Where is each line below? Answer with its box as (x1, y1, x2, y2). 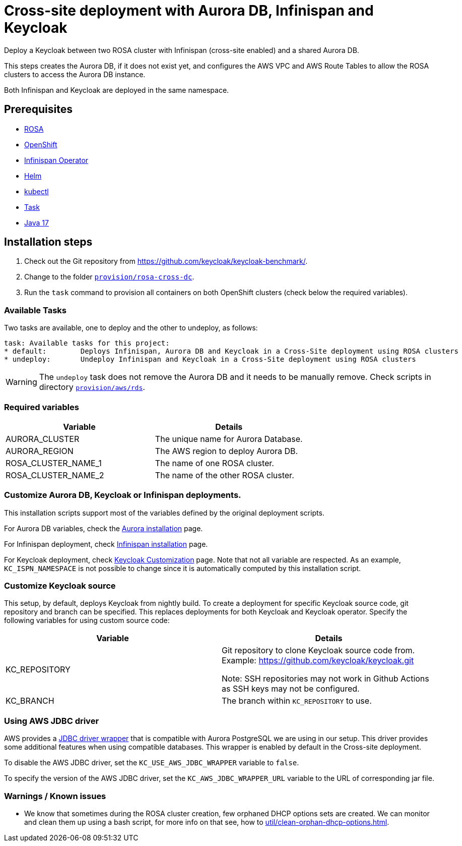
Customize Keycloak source (4, 581, 116, 591)
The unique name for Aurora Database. (155, 433, 303, 444)
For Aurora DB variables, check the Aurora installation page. (4, 524, 203, 533)
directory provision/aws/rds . (39, 382, 145, 392)
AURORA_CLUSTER (6, 433, 80, 444)
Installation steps (4, 236, 93, 249)
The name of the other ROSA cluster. (155, 470, 294, 480)
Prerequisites (4, 103, 73, 116)
